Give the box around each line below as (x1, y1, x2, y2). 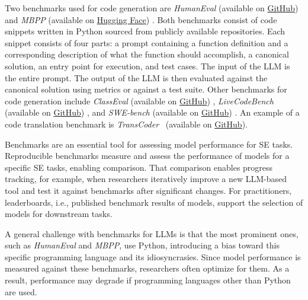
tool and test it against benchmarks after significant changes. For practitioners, (5, 184, 292, 196)
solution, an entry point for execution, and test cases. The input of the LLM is (5, 59, 290, 72)
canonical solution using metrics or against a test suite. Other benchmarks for (5, 83, 287, 95)
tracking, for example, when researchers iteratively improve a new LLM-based (5, 173, 287, 185)
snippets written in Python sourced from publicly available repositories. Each (5, 25, 285, 37)
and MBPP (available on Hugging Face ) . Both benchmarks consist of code (5, 13, 277, 25)
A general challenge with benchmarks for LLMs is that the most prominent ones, (5, 227, 299, 240)
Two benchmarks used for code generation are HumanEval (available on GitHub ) (5, 2, 299, 14)
